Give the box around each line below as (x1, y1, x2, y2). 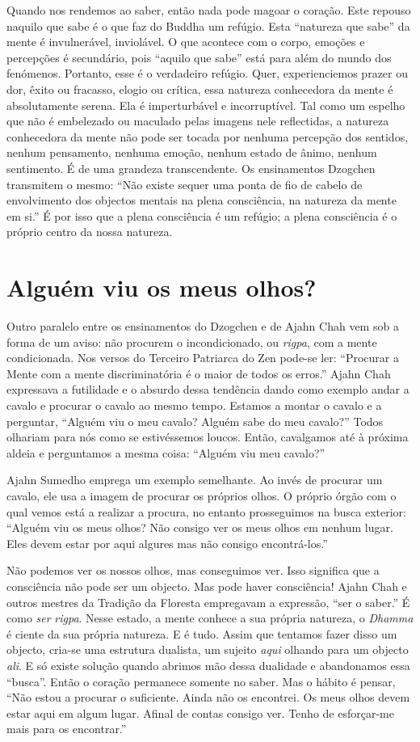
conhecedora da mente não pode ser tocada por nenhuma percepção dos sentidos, (6, 128, 409, 145)
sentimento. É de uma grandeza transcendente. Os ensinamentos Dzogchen (6, 159, 376, 176)
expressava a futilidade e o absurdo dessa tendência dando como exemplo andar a (6, 381, 409, 398)
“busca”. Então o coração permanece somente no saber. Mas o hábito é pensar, (6, 672, 396, 689)
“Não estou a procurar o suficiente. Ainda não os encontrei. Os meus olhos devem (6, 689, 410, 706)
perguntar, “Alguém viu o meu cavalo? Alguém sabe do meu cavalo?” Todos (6, 412, 384, 429)
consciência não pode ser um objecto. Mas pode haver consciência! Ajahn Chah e (6, 577, 407, 594)
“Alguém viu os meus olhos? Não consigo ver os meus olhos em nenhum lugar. (6, 519, 393, 536)
